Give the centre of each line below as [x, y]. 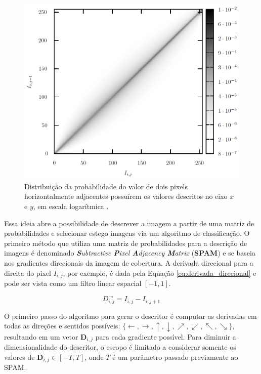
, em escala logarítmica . [71, 206]
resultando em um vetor [41, 336]
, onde [94, 357]
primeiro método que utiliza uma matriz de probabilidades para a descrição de [126, 243]
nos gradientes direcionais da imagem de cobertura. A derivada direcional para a [129, 263]
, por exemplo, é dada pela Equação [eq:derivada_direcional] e [160, 273]
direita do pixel [28, 273]
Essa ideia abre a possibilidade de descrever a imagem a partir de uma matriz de [129, 223]
